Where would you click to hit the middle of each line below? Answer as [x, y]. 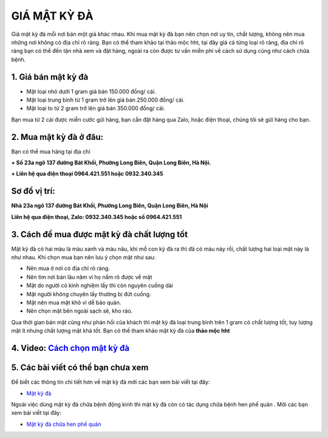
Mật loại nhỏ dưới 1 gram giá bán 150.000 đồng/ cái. [91, 91]
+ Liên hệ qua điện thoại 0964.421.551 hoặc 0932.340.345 [87, 174]
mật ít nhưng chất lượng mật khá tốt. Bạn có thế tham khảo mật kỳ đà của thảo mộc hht [121, 331]
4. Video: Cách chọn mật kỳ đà [70, 348]
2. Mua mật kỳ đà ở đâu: [57, 137]
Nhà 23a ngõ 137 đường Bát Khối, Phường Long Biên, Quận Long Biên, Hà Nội [110, 206]
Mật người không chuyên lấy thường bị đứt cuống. [89, 294]
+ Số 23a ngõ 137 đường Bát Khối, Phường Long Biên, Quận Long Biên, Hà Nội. [111, 163]
